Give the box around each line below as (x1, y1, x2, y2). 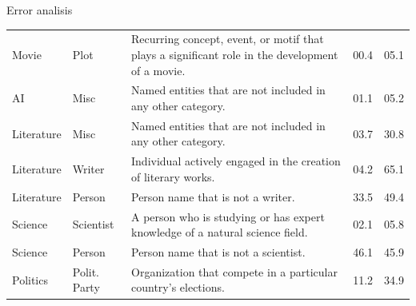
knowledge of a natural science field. (131, 224, 308, 240)
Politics (12, 271, 48, 288)
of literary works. (131, 168, 215, 185)
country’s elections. (131, 279, 225, 296)
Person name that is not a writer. (131, 188, 295, 205)
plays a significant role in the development (131, 46, 338, 62)
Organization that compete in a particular (131, 263, 338, 280)
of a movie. (131, 62, 186, 78)
